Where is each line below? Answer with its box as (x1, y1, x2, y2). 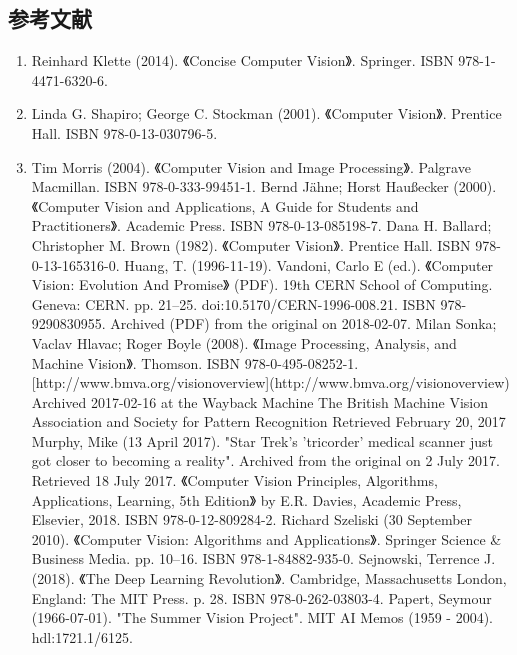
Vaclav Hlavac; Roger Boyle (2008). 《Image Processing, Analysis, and (31, 332, 457, 353)
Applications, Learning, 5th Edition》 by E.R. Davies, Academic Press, (31, 489, 462, 510)
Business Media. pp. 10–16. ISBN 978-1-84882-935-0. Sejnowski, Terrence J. (31, 548, 496, 569)
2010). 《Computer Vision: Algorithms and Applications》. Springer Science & (31, 528, 502, 549)
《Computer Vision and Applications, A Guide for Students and (31, 195, 419, 216)
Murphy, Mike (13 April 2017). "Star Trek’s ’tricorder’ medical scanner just (31, 430, 494, 451)
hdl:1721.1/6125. (31, 626, 133, 647)
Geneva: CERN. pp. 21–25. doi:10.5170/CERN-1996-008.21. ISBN (31, 293, 436, 314)
